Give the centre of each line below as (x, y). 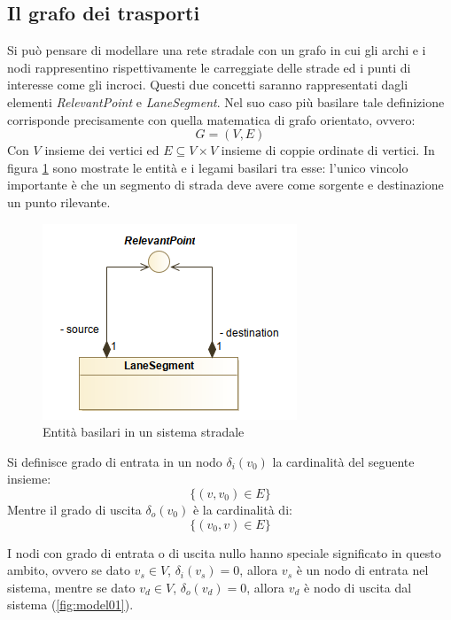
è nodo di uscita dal (358, 587)
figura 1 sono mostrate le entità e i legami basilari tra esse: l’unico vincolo (208, 167)
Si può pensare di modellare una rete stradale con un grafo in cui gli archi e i (217, 50)
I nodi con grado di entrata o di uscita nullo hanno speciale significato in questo (224, 552)
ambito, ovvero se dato (69, 570)
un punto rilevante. (59, 201)
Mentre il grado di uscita (74, 509)
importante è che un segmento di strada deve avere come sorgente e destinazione (225, 185)
